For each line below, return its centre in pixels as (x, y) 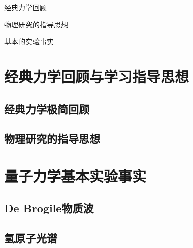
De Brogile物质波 (49, 208)
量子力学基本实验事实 (75, 176)
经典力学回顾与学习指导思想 (97, 76)
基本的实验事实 (29, 41)
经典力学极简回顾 (47, 108)
